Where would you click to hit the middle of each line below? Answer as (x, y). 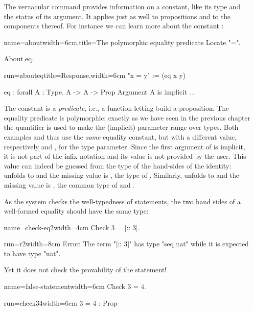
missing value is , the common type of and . (69, 184)
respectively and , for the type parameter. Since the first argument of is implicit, (125, 146)
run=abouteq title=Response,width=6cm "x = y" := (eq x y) (95, 75)
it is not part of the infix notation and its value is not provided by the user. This (125, 156)
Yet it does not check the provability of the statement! (85, 270)
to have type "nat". (32, 253)
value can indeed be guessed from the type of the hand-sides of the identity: (118, 165)
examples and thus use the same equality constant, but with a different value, (120, 136)
